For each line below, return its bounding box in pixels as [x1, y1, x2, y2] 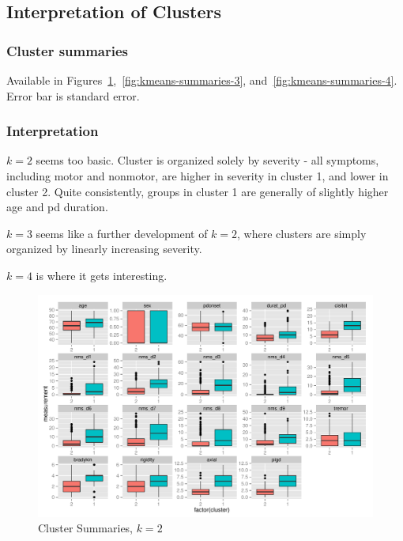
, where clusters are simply [237, 225, 367, 241]
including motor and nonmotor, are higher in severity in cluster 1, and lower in [6, 168, 389, 183]
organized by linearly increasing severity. [6, 240, 202, 257]
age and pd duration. [6, 199, 108, 215]
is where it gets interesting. [36, 267, 168, 283]
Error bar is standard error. [6, 87, 140, 104]
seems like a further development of [36, 225, 208, 241]
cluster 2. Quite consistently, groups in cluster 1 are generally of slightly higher [6, 183, 389, 199]
